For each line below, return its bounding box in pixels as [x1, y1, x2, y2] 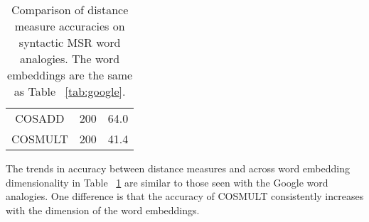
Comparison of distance [11, 1, 129, 18]
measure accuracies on [14, 18, 125, 34]
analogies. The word [20, 50, 120, 67]
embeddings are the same [7, 67, 133, 83]
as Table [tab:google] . [14, 83, 126, 99]
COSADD [15, 110, 65, 126]
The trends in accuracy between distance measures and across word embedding [6, 161, 350, 175]
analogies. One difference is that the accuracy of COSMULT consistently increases [6, 189, 364, 204]
